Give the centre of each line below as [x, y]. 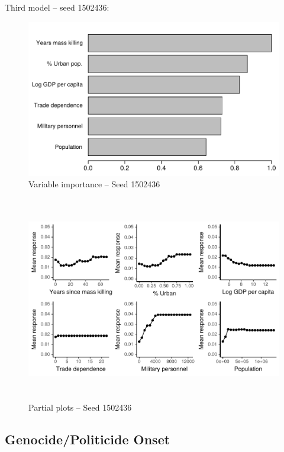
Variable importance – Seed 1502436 [94, 184]
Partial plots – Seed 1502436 [80, 407]
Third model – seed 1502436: [57, 7]
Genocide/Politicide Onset [88, 439]
